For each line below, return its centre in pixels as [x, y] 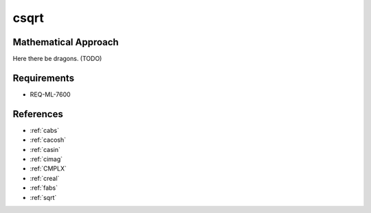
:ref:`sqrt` [43, 197]
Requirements [44, 78]
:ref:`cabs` [45, 130]
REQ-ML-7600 [50, 94]
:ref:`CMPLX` [48, 168]
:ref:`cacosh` [48, 140]
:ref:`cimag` [46, 159]
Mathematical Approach [66, 42]
